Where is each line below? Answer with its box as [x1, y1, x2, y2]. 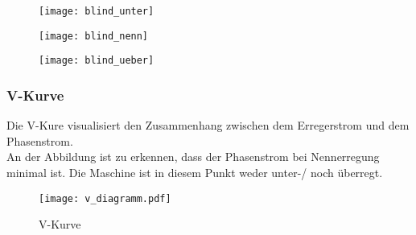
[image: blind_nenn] [39, 30, 149, 42]
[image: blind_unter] [39, 6, 154, 17]
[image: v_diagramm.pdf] [39, 192, 171, 204]
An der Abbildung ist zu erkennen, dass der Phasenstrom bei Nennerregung [6, 148, 380, 165]
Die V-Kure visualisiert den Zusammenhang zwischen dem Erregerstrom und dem [6, 117, 410, 134]
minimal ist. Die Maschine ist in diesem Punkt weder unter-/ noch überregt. [6, 163, 383, 180]
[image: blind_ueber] [39, 55, 154, 67]
